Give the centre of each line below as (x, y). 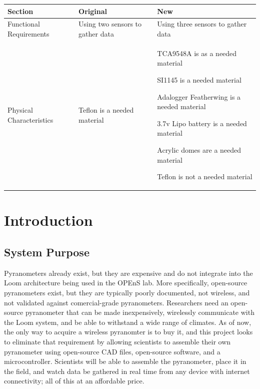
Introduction (48, 220)
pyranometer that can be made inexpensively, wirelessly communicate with (140, 312)
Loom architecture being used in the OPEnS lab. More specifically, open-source (126, 283)
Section (20, 11)
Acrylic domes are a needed (199, 149)
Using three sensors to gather (202, 24)
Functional (24, 24)
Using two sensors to (110, 24)
